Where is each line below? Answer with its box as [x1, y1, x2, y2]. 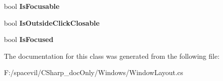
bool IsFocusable [4, 1, 59, 11]
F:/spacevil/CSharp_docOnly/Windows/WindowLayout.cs [4, 67, 183, 78]
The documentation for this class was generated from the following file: [4, 50, 220, 61]
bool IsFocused [4, 34, 54, 44]
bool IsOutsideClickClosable [4, 17, 100, 28]
